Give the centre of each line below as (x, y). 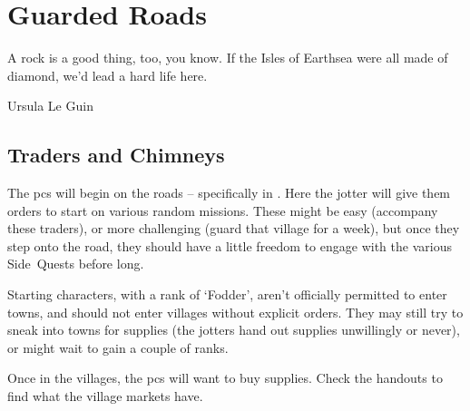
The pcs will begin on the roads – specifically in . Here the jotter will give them (229, 193)
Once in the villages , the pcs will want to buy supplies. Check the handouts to (225, 378)
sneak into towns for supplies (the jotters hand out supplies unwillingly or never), (234, 330)
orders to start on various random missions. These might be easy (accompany (223, 210)
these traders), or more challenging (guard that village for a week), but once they (234, 228)
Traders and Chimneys (116, 155)
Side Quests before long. (76, 264)
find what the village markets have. (105, 396)
